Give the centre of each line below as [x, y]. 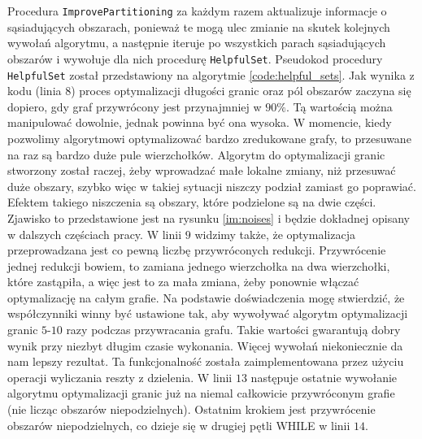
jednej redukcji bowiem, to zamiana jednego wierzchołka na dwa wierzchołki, [199, 265]
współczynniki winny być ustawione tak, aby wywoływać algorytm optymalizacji [208, 313]
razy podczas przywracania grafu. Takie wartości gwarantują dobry [233, 330]
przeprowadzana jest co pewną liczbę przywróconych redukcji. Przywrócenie [197, 250]
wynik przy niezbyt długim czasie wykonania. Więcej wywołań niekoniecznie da [205, 345]
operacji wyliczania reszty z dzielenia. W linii [120, 377]
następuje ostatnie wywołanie [324, 377]
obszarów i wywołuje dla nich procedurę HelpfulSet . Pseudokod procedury [195, 58]
